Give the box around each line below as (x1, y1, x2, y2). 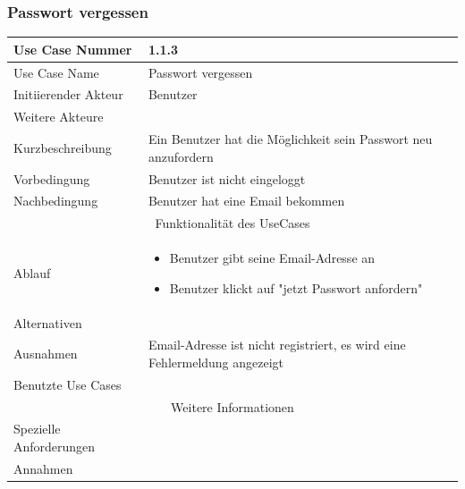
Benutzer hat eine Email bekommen (148, 191, 345, 210)
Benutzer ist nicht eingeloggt (148, 169, 306, 188)
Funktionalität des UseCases (155, 214, 310, 232)
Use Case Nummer (13, 39, 132, 58)
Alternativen (13, 313, 82, 332)
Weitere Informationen (171, 397, 294, 416)
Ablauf (13, 263, 51, 282)
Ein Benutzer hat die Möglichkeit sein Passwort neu (148, 130, 433, 148)
